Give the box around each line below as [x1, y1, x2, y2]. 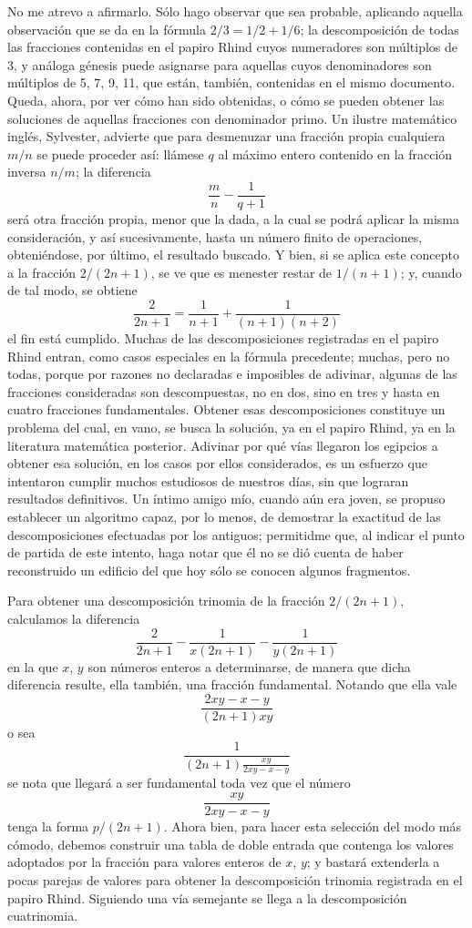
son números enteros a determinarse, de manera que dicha [87, 657, 411, 676]
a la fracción [7, 262, 77, 281]
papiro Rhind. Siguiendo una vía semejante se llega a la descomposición [7, 888, 407, 907]
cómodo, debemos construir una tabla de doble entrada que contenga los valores [7, 834, 454, 853]
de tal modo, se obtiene [7, 280, 138, 300]
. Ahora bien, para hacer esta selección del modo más [163, 817, 462, 836]
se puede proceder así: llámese [36, 144, 204, 163]
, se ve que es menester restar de [150, 262, 333, 281]
